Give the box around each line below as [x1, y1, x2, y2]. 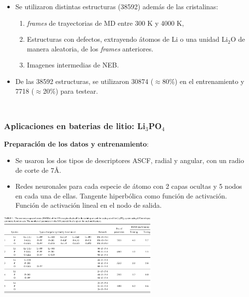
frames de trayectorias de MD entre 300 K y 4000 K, [27, 17, 184, 28]
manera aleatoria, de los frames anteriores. [27, 43, 154, 53]
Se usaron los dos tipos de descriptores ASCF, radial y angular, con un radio [15, 155, 244, 165]
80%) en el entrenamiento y [162, 76, 245, 86]
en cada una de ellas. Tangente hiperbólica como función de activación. [15, 190, 227, 200]
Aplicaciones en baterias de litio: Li [4, 120, 145, 132]
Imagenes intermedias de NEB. [27, 60, 119, 70]
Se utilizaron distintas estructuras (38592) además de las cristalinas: [15, 1, 218, 11]
